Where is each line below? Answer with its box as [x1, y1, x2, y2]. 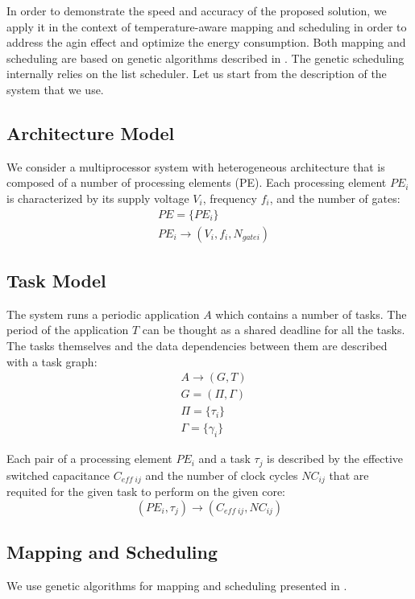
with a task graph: [6, 353, 98, 370]
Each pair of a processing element [6, 450, 172, 467]
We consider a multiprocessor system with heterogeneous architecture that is [6, 158, 385, 175]
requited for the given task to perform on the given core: [6, 483, 285, 500]
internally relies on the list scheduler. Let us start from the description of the [6, 65, 387, 82]
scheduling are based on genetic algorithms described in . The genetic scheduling [6, 49, 405, 66]
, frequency [202, 189, 257, 206]
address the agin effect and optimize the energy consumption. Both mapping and [6, 34, 406, 51]
